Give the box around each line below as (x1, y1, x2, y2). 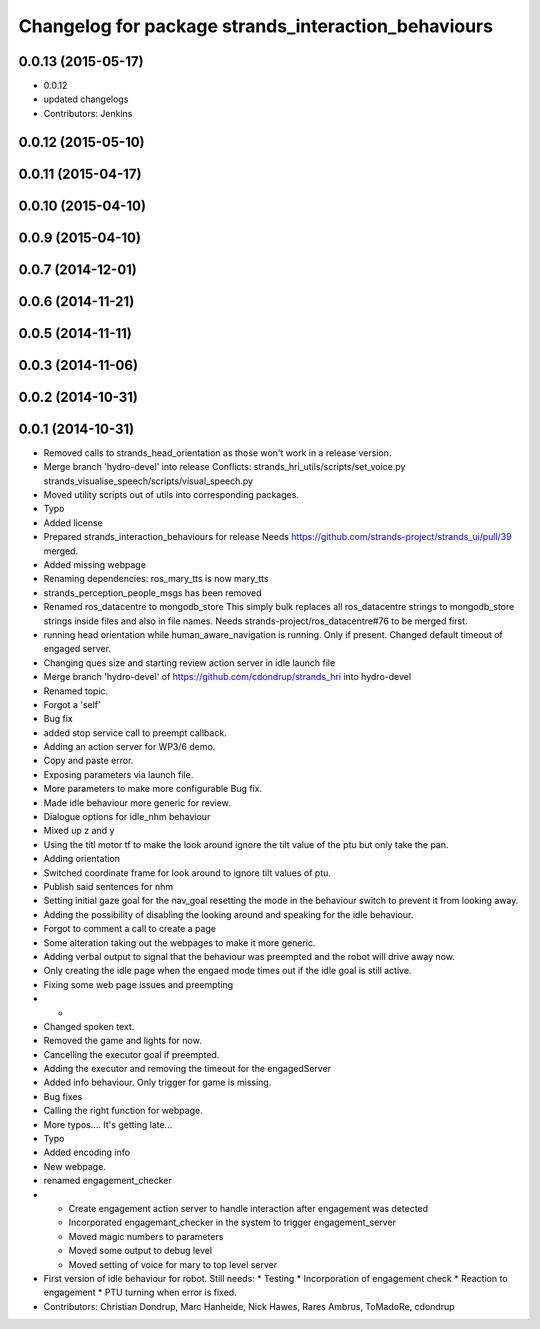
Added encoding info (43, 1146, 130, 1159)
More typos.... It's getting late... (43, 1118, 173, 1130)
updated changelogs (43, 93, 129, 105)
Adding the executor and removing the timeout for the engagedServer (43, 1063, 332, 1075)
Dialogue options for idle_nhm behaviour (43, 811, 211, 823)
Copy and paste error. (43, 755, 134, 767)
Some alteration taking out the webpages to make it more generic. (43, 936, 316, 949)
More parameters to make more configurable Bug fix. (43, 783, 263, 795)
